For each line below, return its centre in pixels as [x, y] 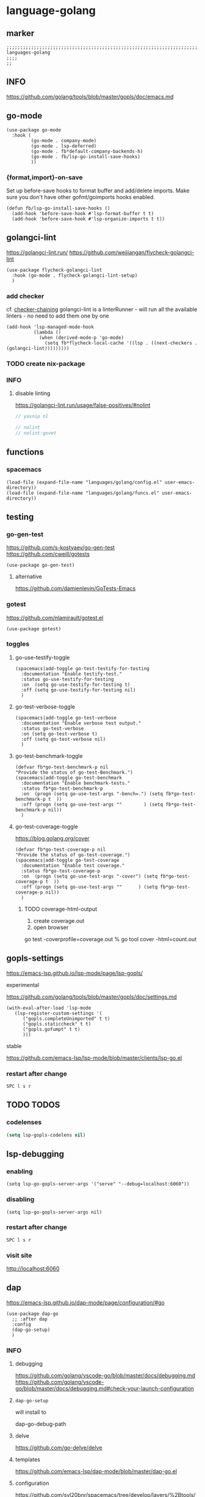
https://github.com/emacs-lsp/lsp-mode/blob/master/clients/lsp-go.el [94, 1058]
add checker [25, 296]
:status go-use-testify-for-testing [67, 679]
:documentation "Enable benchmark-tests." [76, 783]
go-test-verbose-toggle [45, 707]
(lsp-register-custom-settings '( [58, 1013]
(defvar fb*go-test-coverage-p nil [60, 850]
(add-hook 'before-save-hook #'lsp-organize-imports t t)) [88, 219]
